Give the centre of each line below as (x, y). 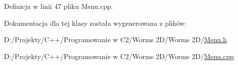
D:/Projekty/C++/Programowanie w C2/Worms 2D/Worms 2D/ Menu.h (116, 39)
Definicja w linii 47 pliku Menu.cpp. (59, 6)
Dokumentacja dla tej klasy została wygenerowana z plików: (95, 23)
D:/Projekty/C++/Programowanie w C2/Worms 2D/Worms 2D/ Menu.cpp (119, 56)
